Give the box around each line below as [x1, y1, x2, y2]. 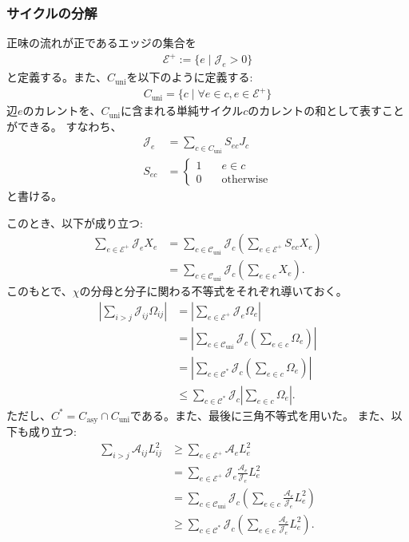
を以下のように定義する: [126, 69, 253, 85]
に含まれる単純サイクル [120, 102, 244, 119]
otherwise [221, 173, 268, 185]
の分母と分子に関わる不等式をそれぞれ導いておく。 [79, 283, 347, 299]
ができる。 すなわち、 [6, 117, 122, 134]
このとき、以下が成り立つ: [6, 214, 143, 231]
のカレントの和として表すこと [248, 102, 404, 119]
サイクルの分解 [6, 2, 97, 22]
